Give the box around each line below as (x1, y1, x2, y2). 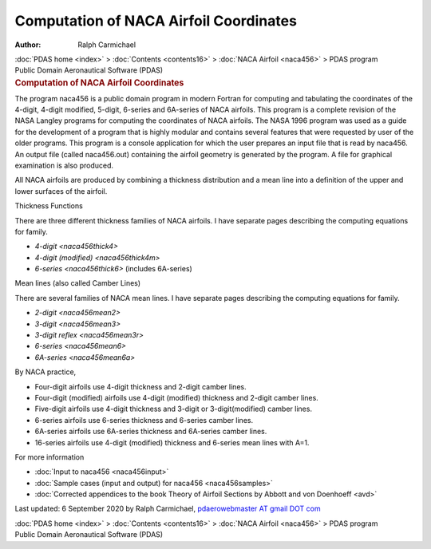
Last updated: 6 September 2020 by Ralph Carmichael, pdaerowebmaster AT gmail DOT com (14, 504, 321, 514)
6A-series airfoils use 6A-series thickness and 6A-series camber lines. (34, 427, 267, 436)
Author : (14, 40, 42, 49)
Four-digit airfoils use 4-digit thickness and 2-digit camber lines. (34, 381, 247, 391)
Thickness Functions (14, 201, 83, 211)
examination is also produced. (14, 160, 114, 170)
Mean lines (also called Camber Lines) (14, 278, 141, 288)
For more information (14, 452, 85, 462)
